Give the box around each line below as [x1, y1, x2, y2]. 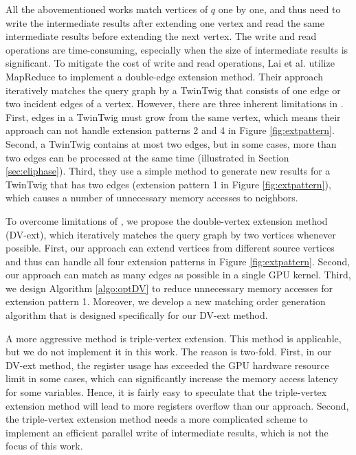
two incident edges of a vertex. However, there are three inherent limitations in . [5, 96, 344, 111]
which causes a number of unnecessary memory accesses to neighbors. [5, 190, 298, 205]
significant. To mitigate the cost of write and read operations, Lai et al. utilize [5, 56, 335, 70]
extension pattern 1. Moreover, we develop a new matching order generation [5, 294, 326, 309]
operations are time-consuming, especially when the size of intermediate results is [5, 42, 348, 56]
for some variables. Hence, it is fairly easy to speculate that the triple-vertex [5, 385, 327, 399]
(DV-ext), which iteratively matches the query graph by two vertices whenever [5, 227, 336, 241]
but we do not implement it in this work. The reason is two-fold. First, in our [5, 344, 332, 359]
